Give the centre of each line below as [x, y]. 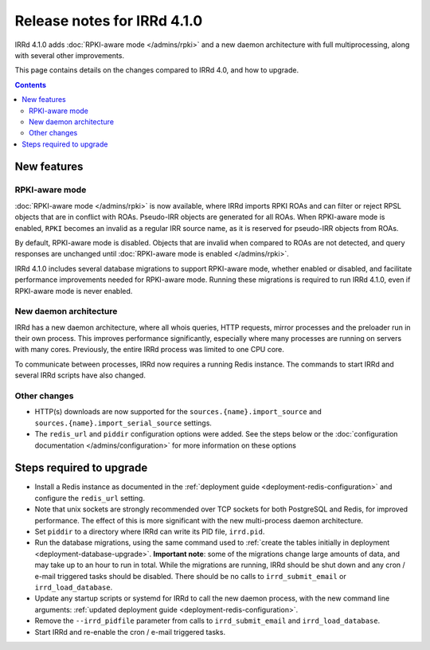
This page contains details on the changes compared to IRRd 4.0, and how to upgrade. [156, 70]
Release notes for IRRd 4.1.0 [109, 21]
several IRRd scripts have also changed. [80, 375]
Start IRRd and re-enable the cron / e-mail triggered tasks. [130, 632]
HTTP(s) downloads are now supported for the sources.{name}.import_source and [178, 412]
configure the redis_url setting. [90, 498]
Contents [31, 84]
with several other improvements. [70, 55]
